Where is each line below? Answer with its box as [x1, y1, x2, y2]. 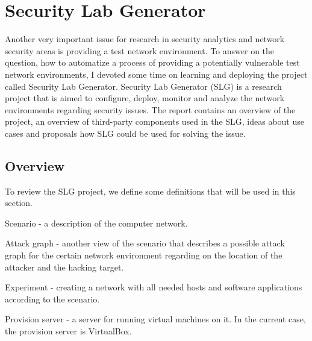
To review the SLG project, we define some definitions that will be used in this [5, 184, 296, 197]
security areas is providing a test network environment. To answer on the [5, 44, 275, 57]
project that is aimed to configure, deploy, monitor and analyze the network [5, 92, 285, 104]
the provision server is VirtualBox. [5, 325, 132, 337]
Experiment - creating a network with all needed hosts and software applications [5, 281, 302, 293]
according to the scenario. [5, 292, 100, 305]
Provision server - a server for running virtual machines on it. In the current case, [5, 313, 306, 325]
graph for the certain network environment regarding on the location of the [5, 249, 282, 261]
